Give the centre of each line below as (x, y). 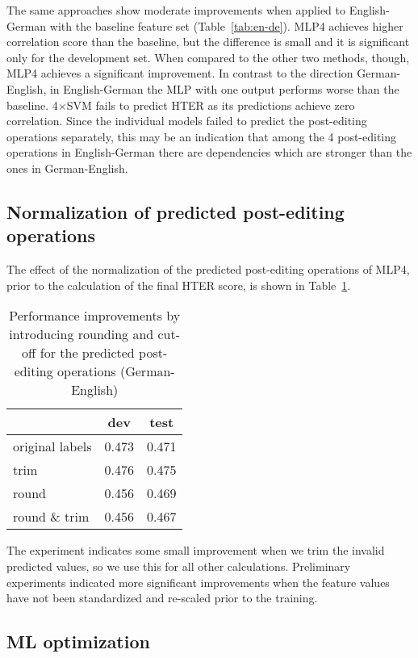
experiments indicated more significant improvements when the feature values (198, 582)
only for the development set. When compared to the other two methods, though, (208, 57)
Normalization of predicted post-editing (176, 211)
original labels (52, 446)
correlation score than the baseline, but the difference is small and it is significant (208, 42)
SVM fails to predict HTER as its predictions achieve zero (211, 105)
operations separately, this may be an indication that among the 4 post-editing (202, 136)
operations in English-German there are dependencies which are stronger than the (209, 152)
